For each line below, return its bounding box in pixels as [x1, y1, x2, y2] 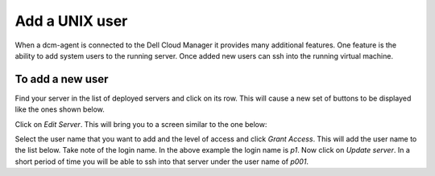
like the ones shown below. [14, 104, 105, 114]
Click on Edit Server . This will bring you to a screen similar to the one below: [14, 119, 267, 129]
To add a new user [14, 72, 109, 86]
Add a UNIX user [14, 12, 128, 30]
